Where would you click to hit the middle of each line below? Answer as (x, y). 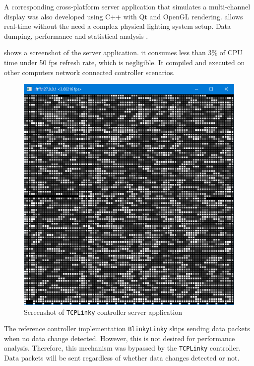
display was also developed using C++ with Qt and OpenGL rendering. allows (124, 16)
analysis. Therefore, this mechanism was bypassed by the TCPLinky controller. (122, 348)
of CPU (231, 52)
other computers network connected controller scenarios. (90, 72)
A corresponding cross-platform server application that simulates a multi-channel (127, 6)
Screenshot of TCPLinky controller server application (103, 312)
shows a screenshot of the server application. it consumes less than (105, 52)
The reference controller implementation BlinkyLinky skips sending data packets (127, 328)
